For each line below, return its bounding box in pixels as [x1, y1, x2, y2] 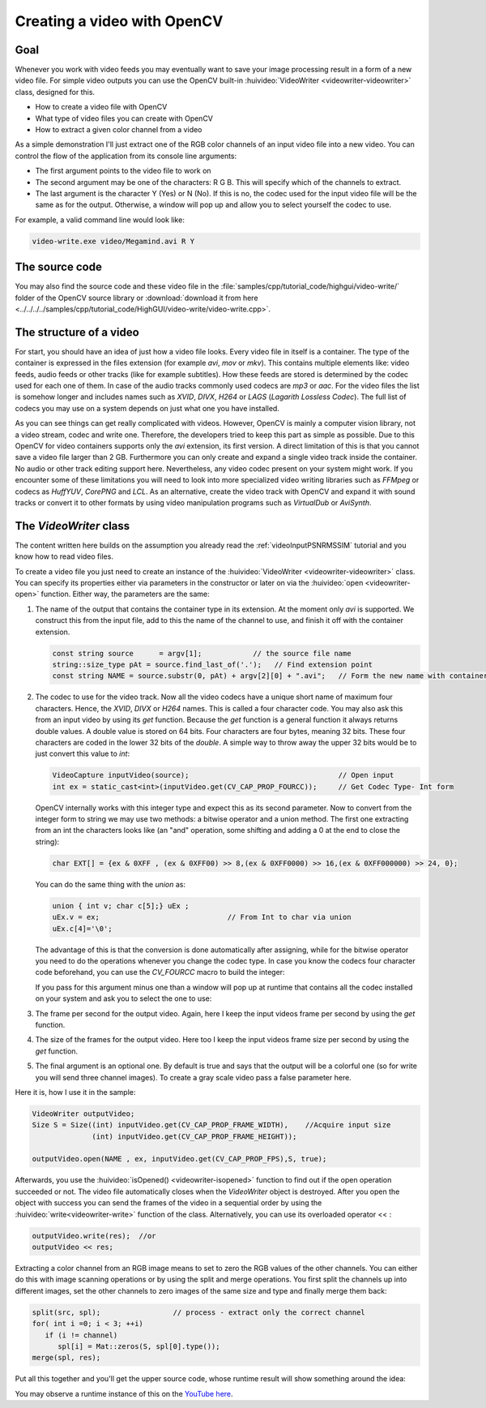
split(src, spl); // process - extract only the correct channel [32, 1307, 366, 1317]
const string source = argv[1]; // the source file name [52, 649, 352, 658]
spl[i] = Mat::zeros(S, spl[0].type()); [58, 1341, 220, 1350]
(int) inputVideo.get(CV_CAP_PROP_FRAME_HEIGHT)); [92, 1131, 297, 1141]
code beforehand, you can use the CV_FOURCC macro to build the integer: [35, 968, 285, 977]
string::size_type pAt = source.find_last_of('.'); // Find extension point [52, 660, 373, 669]
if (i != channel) [45, 1330, 118, 1340]
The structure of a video [15, 325, 139, 339]
